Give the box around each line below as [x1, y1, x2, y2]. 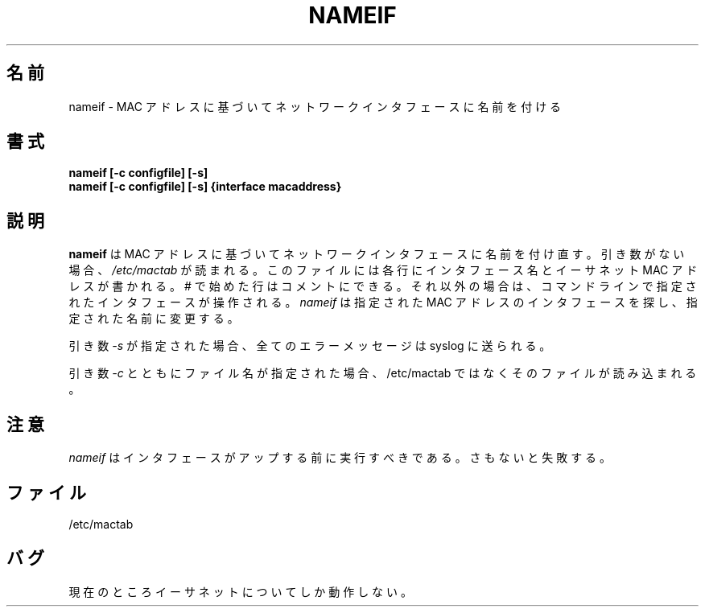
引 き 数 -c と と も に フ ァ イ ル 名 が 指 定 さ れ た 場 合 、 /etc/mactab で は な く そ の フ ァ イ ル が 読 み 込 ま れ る [68, 366, 697, 381]
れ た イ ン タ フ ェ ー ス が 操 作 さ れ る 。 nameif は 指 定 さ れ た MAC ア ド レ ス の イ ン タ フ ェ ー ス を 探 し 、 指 [68, 295, 698, 310]
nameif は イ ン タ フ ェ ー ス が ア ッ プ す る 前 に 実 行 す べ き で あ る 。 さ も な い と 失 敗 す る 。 [68, 450, 612, 465]
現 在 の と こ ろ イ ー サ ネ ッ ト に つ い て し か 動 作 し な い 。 [68, 584, 412, 599]
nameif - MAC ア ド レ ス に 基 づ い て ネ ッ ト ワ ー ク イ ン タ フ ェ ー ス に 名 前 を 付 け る [68, 99, 562, 113]
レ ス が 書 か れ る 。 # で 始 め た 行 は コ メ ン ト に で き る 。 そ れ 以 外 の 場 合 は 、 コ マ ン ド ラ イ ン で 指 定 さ [68, 279, 697, 294]
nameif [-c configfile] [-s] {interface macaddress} [68, 179, 342, 194]
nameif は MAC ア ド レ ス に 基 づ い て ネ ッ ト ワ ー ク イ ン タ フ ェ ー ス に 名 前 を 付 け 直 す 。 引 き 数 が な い [68, 247, 685, 261]
